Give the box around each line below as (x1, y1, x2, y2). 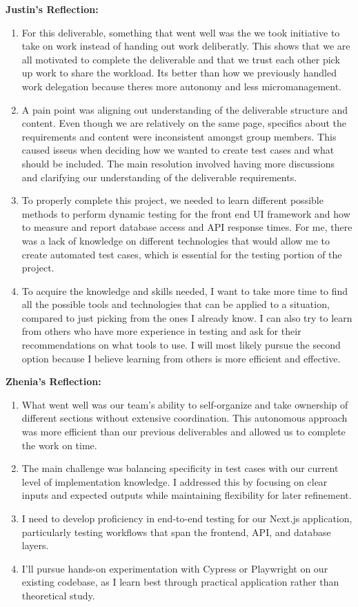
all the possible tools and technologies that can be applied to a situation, (21, 297, 330, 311)
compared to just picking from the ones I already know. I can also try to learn (21, 310, 352, 325)
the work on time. (21, 438, 97, 452)
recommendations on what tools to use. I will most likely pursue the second (21, 338, 341, 352)
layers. (21, 538, 49, 553)
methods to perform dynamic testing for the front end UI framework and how (21, 206, 350, 220)
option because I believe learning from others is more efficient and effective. (21, 351, 341, 365)
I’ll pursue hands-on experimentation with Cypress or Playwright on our (21, 561, 328, 575)
